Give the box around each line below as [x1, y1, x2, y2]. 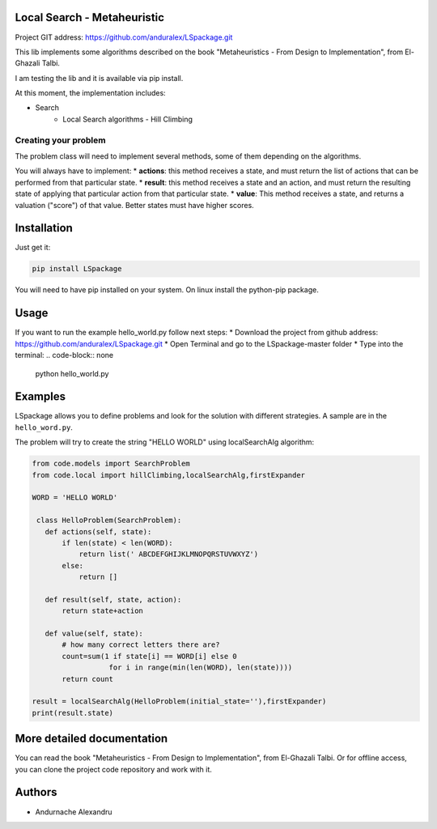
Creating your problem [15, 134, 106, 146]
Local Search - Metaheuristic [15, 11, 165, 24]
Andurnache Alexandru [35, 806, 112, 817]
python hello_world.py [35, 368, 109, 378]
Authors [15, 785, 57, 799]
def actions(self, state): [45, 527, 152, 536]
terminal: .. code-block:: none [15, 351, 113, 360]
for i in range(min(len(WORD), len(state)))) [108, 663, 293, 672]
